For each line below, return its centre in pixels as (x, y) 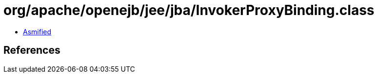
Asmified (37, 31)
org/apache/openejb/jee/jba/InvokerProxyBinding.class (189, 10)
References (32, 50)
